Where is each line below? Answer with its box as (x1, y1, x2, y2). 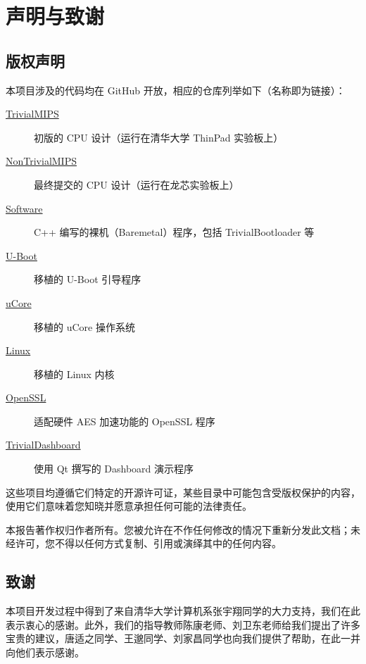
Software (6, 201, 43, 215)
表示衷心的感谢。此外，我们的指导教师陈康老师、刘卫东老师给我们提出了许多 (6, 617, 360, 632)
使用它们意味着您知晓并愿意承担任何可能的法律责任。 (6, 499, 252, 513)
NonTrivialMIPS (6, 154, 77, 168)
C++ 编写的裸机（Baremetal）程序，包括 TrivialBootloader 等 (34, 225, 315, 239)
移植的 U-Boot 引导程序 (34, 272, 141, 287)
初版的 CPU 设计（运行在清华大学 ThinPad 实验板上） (34, 130, 284, 144)
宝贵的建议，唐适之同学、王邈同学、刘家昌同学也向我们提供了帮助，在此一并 (6, 631, 360, 646)
